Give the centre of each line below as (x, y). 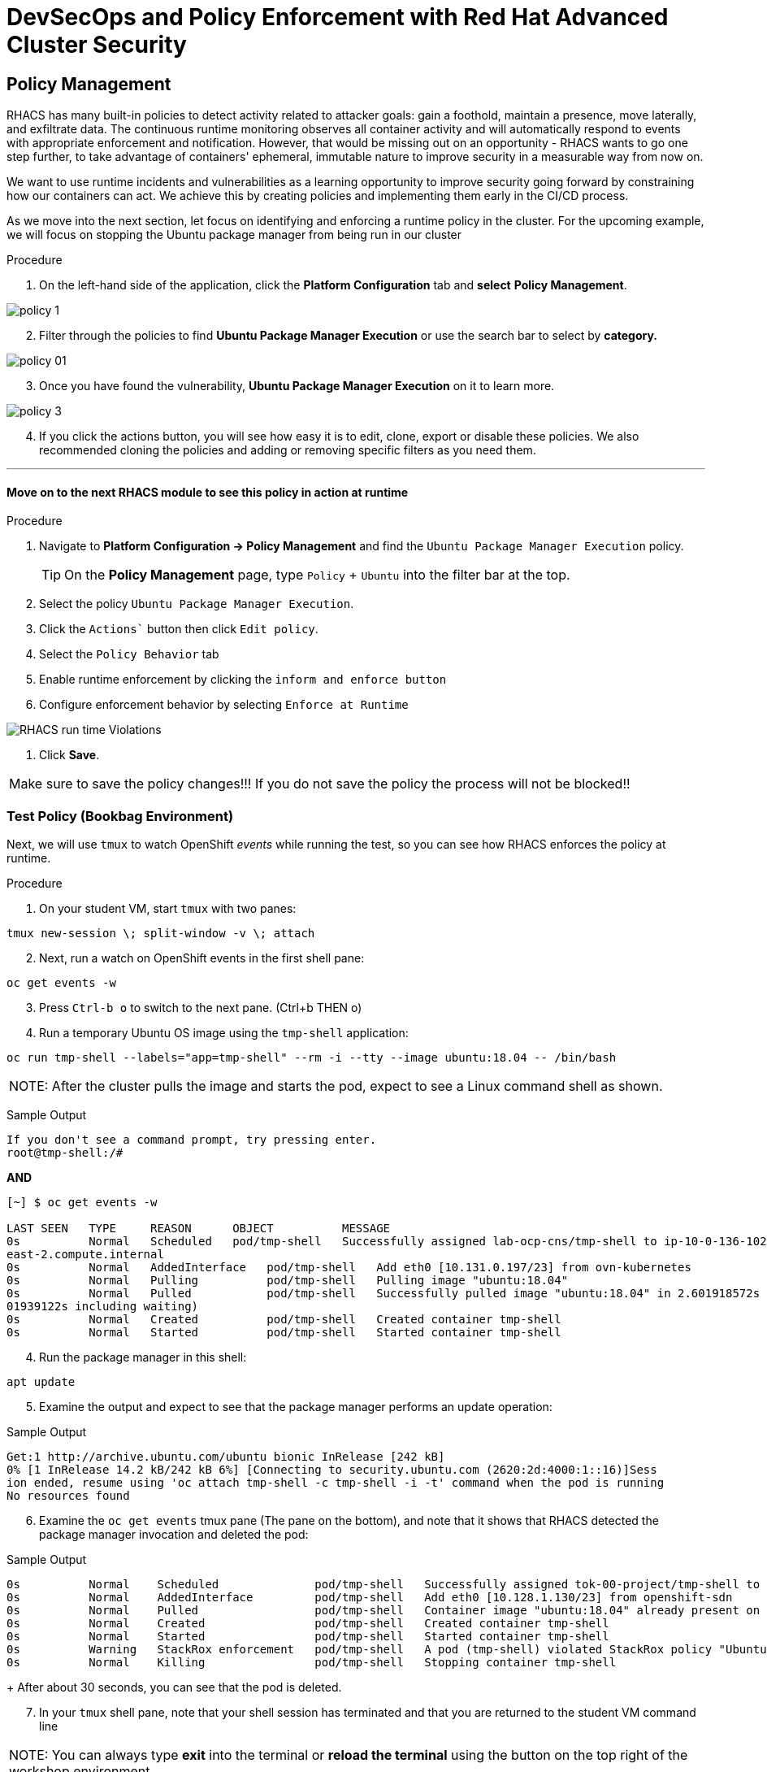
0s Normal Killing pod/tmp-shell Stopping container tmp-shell (312, 1663)
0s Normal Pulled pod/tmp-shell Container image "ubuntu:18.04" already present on (383, 1611)
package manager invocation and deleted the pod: (174, 1535)
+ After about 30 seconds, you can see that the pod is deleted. (174, 1687)
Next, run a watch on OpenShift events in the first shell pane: (202, 958)
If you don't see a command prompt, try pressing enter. (192, 1140)
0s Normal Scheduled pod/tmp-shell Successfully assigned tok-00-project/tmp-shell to (383, 1585)
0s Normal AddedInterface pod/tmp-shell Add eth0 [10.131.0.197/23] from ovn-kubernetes (349, 1268)
